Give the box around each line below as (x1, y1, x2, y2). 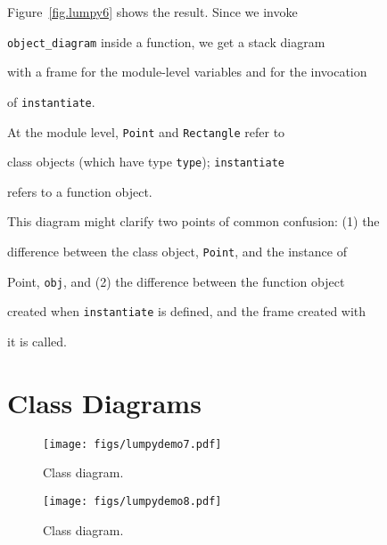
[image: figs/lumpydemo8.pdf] (43, 494, 222, 508)
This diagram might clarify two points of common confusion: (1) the (7, 212, 380, 231)
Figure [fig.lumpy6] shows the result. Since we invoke (7, 3, 298, 20)
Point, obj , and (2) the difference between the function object (7, 272, 345, 290)
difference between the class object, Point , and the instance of (7, 242, 347, 260)
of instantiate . (7, 92, 95, 110)
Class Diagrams (7, 384, 202, 420)
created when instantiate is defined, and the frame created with (7, 302, 366, 321)
